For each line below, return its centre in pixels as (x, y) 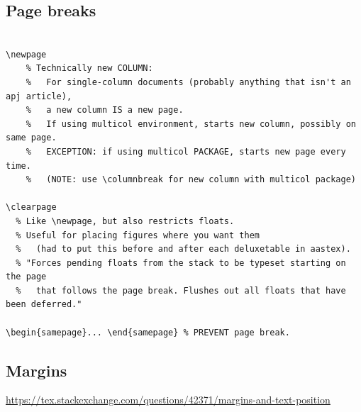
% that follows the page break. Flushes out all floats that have (181, 290)
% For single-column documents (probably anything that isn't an (188, 82)
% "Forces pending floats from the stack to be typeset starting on (181, 263)
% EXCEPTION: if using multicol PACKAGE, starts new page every (186, 151)
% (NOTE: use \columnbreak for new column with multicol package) (191, 180)
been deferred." (44, 305)
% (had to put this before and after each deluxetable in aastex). (183, 249)
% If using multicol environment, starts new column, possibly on (191, 124)
